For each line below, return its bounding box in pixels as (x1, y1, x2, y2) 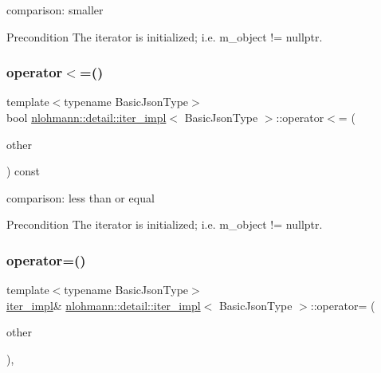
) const (6, 163, 41, 179)
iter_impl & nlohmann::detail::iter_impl (6, 296, 201, 313)
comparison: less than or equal (6, 189, 155, 206)
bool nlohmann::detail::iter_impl (6, 109, 167, 125)
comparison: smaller (6, 2, 104, 18)
